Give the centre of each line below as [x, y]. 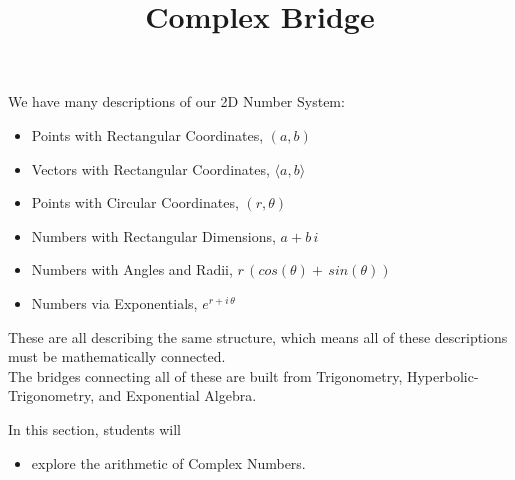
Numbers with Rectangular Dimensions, [153, 235]
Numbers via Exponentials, [114, 302]
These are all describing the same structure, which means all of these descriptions [258, 336]
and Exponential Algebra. [177, 395]
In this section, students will [94, 428]
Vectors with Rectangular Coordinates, [150, 168]
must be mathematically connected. [117, 356]
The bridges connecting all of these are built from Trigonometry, [205, 375]
